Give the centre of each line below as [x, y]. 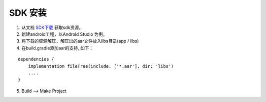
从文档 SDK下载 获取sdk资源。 [52, 27]
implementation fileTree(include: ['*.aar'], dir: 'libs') [101, 66]
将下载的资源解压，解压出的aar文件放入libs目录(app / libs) [80, 41]
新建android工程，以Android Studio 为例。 [65, 34]
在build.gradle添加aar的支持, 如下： [57, 48]
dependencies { [36, 59]
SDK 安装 [28, 13]
